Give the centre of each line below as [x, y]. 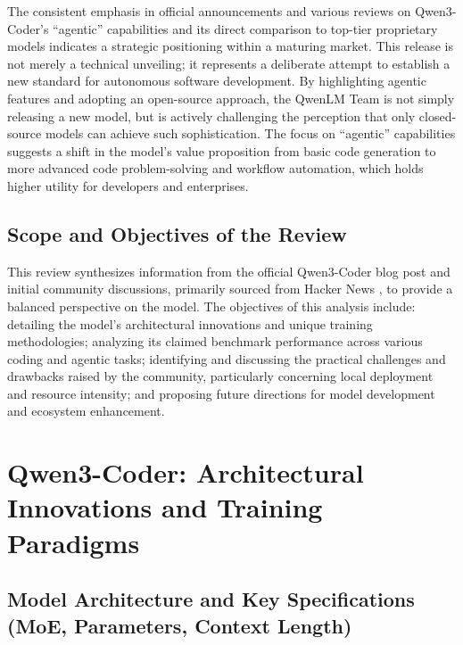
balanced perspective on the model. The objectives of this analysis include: [211, 306]
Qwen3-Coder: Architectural [186, 472]
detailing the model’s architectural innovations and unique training [190, 323]
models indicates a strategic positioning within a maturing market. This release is [231, 46]
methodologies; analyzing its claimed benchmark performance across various [215, 341]
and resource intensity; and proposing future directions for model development [221, 393]
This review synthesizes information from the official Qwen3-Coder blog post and [229, 271]
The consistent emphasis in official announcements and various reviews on [209, 11]
